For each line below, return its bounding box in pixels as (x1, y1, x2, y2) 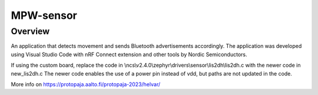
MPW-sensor (11, 9, 78, 22)
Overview (11, 26, 50, 37)
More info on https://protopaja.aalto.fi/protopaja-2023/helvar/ (11, 80, 161, 88)
